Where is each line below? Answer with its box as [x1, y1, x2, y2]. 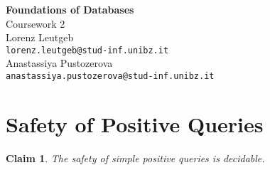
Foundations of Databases [6, 2, 134, 16]
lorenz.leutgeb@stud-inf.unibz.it [6, 45, 169, 55]
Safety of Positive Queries [6, 109, 264, 138]
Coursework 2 [6, 16, 65, 31]
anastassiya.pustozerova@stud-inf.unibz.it [6, 71, 215, 82]
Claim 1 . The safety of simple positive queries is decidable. [6, 150, 265, 165]
